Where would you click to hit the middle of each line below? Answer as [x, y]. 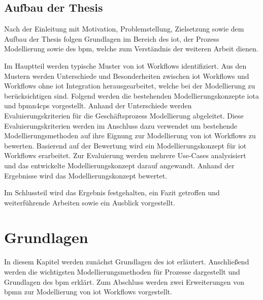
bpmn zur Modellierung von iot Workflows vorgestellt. [88, 292]
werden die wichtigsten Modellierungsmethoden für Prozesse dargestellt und [122, 272]
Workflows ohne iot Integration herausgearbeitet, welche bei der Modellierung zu [130, 86]
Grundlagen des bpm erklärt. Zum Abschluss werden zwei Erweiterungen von [124, 281]
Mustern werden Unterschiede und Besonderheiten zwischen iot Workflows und [127, 76]
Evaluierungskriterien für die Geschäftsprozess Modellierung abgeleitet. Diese [124, 115]
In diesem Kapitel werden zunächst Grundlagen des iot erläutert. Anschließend [127, 262]
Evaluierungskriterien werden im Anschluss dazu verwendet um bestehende [121, 125]
